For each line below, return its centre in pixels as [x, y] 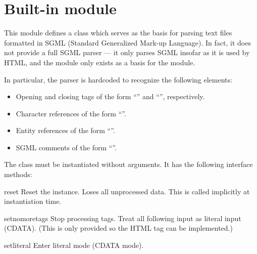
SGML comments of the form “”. [66, 147]
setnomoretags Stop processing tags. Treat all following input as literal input [123, 218]
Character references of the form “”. [71, 113]
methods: [18, 174]
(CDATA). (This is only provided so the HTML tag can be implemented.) [118, 228]
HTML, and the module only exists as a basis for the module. [100, 62]
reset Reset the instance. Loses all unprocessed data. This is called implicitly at [127, 191]
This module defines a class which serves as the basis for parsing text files [118, 33]
